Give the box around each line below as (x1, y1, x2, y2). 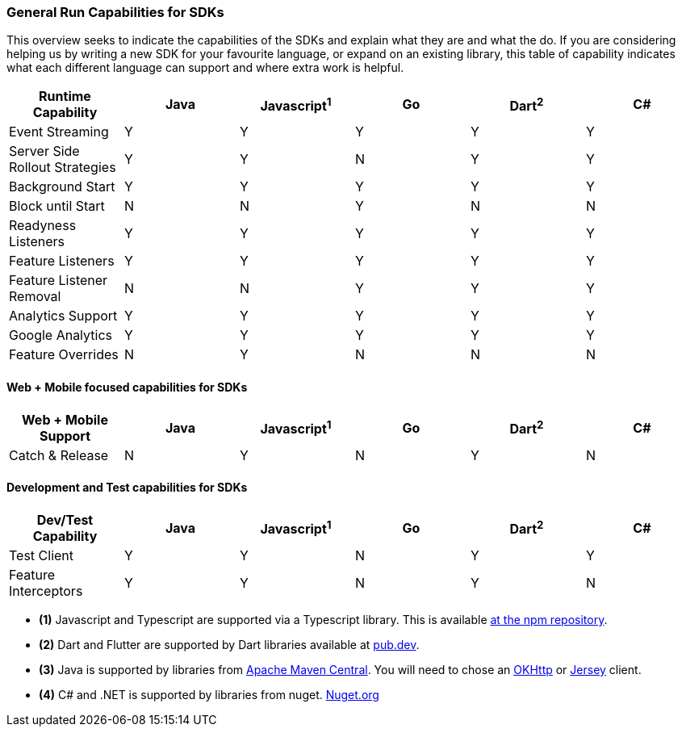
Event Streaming (9, 124, 109, 140)
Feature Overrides (9, 346, 119, 363)
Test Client (9, 547, 74, 563)
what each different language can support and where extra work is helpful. (6, 61, 404, 75)
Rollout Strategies (9, 159, 116, 176)
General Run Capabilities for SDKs (6, 4, 224, 20)
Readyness (9, 217, 77, 234)
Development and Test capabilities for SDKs (6, 480, 248, 495)
